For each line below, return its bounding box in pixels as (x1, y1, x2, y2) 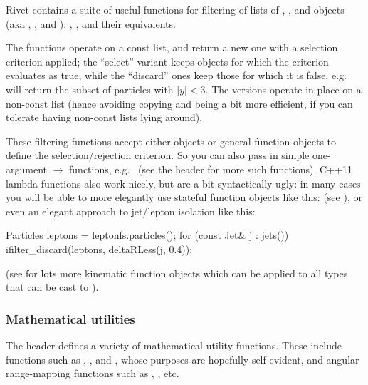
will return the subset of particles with (6, 81, 174, 96)
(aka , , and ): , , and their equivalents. (6, 16, 176, 31)
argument (6, 161, 47, 176)
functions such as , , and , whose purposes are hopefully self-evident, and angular (6, 351, 359, 366)
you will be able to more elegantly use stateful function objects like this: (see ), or (6, 190, 362, 205)
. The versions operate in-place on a (205, 81, 362, 96)
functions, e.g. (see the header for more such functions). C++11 (69, 161, 352, 176)
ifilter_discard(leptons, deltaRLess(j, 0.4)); (6, 241, 193, 256)
